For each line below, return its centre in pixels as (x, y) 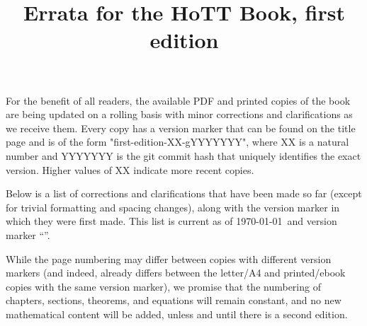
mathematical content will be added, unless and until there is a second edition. (177, 314)
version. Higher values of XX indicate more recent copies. (130, 169)
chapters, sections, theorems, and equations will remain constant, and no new (174, 300)
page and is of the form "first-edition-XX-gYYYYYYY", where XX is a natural (177, 142)
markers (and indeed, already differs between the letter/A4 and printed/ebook (176, 273)
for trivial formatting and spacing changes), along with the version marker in (173, 207)
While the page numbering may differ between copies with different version (169, 258)
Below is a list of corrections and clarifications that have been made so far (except (184, 193)
